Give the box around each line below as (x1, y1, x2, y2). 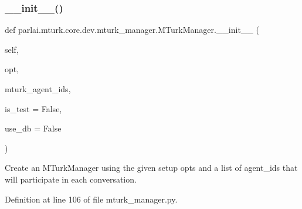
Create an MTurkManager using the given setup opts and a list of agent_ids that (5, 161, 298, 174)
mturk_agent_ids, (5, 83, 71, 95)
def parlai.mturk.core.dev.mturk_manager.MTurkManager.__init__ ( (5, 23, 259, 36)
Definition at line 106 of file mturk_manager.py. (5, 193, 178, 205)
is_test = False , (5, 102, 62, 114)
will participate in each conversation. (5, 173, 137, 185)
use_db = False (5, 122, 62, 134)
